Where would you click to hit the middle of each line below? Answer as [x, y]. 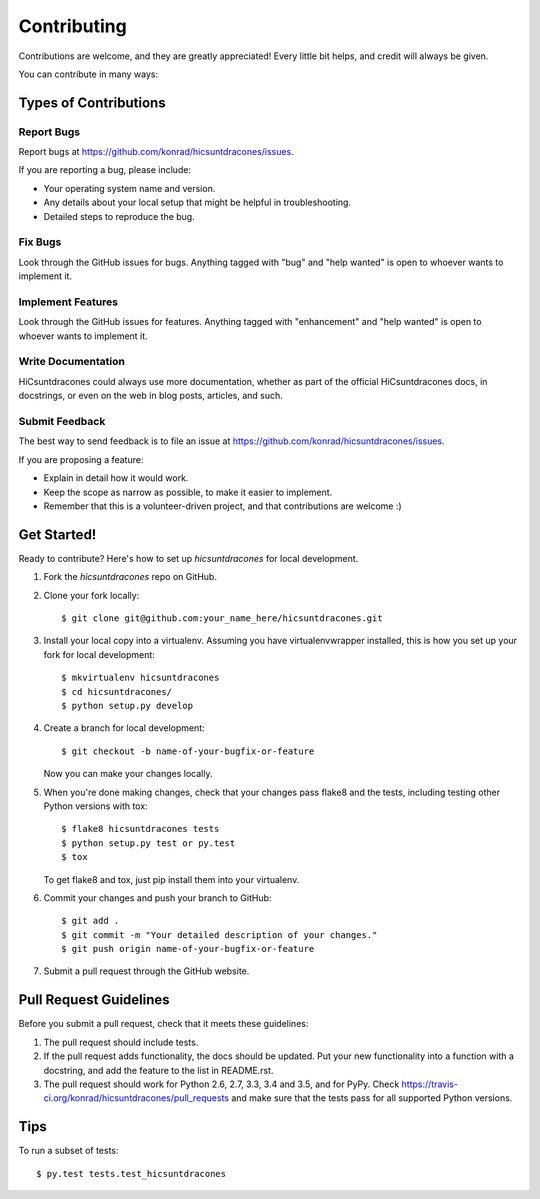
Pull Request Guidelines [94, 1000]
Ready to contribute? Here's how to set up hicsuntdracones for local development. [188, 558]
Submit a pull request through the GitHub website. [146, 971]
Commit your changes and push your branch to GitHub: [157, 897]
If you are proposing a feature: [81, 459]
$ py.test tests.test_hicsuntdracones [131, 1173]
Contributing [72, 26]
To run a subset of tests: [68, 1151]
